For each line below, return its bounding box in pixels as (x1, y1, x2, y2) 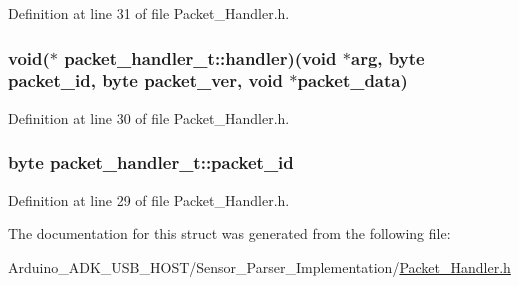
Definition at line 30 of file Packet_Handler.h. (8, 107, 290, 128)
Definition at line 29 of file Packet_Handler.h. (8, 189, 290, 210)
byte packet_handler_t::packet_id (8, 150, 294, 175)
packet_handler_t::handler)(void (64, 45, 337, 70)
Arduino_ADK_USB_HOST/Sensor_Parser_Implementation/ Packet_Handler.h (8, 256, 511, 277)
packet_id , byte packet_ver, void (8, 68, 283, 93)
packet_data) (297, 68, 408, 93)
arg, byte (351, 45, 425, 70)
